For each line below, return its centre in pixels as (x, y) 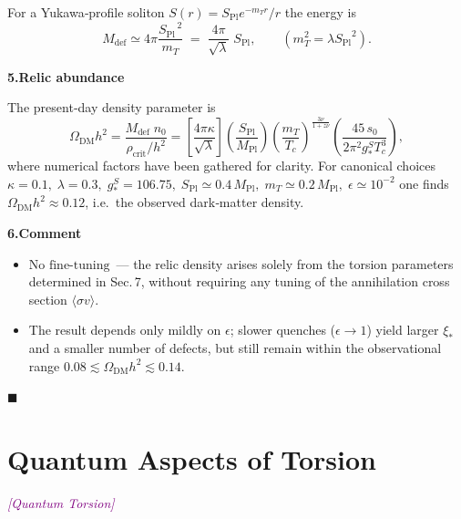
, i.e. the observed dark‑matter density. (195, 202)
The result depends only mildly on (125, 330)
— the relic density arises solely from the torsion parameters (285, 263)
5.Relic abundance (66, 76)
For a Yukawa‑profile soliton (86, 12)
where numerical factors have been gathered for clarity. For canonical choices (221, 166)
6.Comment (45, 233)
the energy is (321, 12)
